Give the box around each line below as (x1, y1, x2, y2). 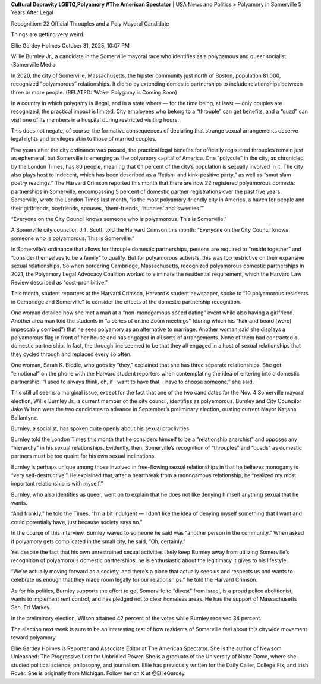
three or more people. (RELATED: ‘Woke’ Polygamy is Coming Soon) (11, 89, 178, 96)
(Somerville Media (11, 61, 56, 68)
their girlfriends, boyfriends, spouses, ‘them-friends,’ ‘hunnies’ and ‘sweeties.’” (11, 204, 204, 212)
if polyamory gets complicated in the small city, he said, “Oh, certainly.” (11, 538, 186, 545)
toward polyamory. (11, 633, 57, 641)
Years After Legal (11, 9, 53, 16)
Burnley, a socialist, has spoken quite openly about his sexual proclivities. (11, 425, 191, 432)
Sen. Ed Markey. (11, 604, 51, 611)
